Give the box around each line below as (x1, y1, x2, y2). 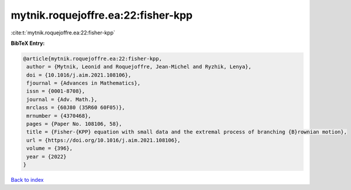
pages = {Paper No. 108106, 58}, (26, 121, 122, 128)
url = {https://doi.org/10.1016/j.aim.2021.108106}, (26, 137, 181, 143)
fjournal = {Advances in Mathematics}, (26, 80, 140, 87)
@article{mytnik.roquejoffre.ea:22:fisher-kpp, (23, 55, 162, 62)
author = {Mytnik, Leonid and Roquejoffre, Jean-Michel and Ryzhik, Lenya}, (26, 64, 252, 70)
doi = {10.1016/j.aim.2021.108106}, (26, 72, 132, 78)
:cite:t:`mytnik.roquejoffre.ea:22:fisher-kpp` (11, 29, 115, 36)
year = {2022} (26, 153, 67, 160)
